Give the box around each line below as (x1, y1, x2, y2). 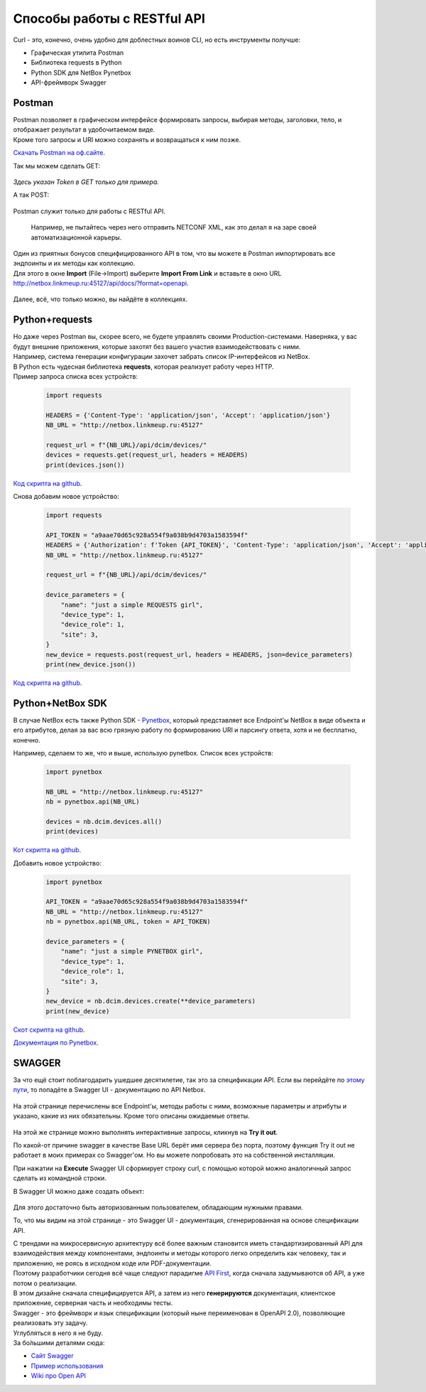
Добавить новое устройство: (13, 858, 102, 867)
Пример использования (31, 1361, 104, 1370)
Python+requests (13, 313, 93, 326)
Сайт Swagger (31, 1351, 74, 1360)
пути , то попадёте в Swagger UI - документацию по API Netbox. (13, 1086, 206, 1094)
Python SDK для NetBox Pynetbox (31, 68, 131, 77)
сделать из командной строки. (13, 1174, 106, 1182)
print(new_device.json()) (45, 660, 136, 668)
